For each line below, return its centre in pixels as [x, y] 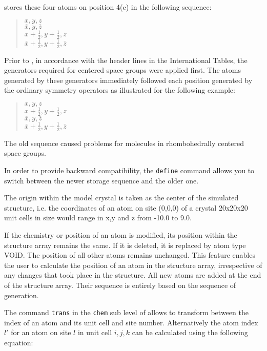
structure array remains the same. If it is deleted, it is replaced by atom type [125, 245]
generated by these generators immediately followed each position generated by [128, 80]
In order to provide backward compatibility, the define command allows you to [129, 170]
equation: [19, 342]
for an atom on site [41, 332]
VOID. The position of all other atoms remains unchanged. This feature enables [130, 255]
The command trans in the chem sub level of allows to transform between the [126, 312]
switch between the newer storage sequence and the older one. [101, 180]
